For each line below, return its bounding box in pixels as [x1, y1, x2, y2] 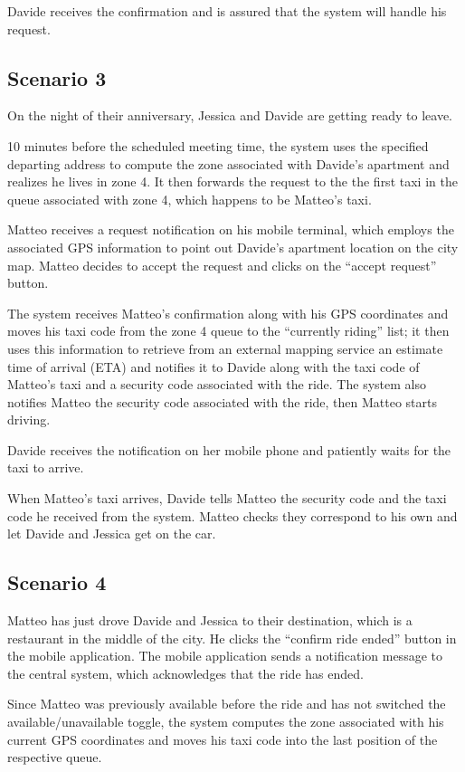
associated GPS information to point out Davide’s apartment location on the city [7, 237, 459, 256]
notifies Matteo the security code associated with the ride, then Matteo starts [7, 392, 437, 411]
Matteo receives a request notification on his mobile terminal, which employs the [7, 220, 454, 239]
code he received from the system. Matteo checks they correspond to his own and [7, 506, 458, 525]
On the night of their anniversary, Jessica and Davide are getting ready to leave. [7, 106, 452, 125]
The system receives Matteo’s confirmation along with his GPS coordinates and [7, 303, 449, 322]
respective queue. [7, 748, 102, 767]
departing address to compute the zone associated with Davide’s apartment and [7, 154, 450, 173]
